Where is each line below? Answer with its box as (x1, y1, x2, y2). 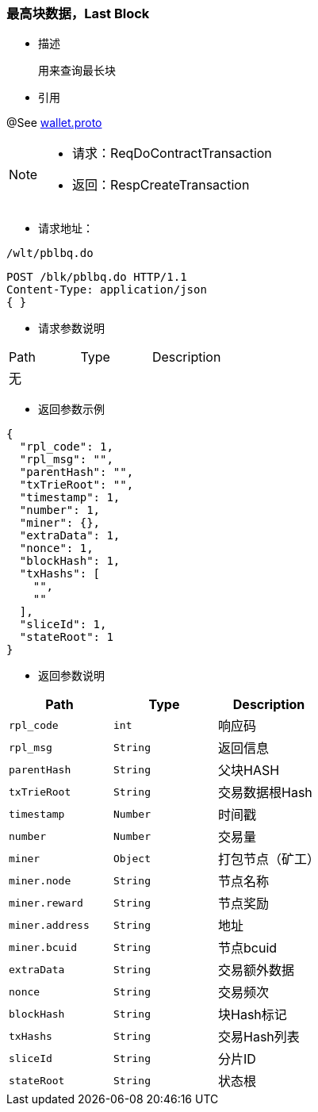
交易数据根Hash (218, 784, 312, 801)
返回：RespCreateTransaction (72, 177, 250, 194)
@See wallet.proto (6, 116, 102, 130)
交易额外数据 (218, 962, 295, 979)
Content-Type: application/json (6, 283, 207, 297)
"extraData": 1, (19, 529, 121, 543)
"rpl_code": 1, (19, 440, 113, 454)
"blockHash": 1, (19, 554, 121, 568)
